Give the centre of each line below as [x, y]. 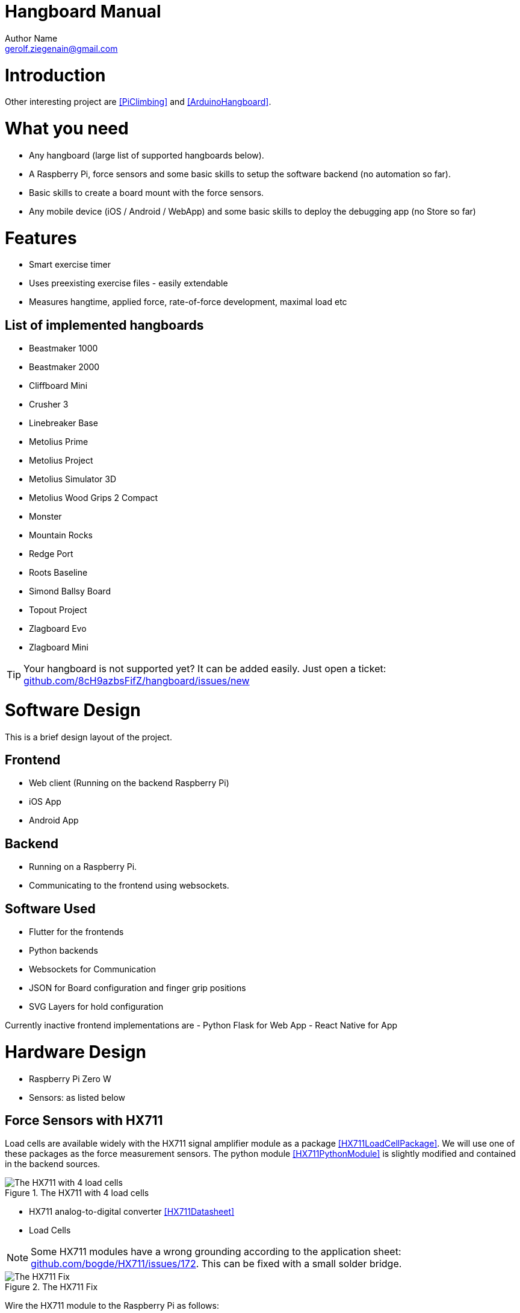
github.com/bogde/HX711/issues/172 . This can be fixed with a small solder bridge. [216, 1264]
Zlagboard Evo [58, 629]
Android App [54, 820]
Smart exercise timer [70, 265]
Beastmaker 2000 [64, 367]
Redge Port [51, 554]
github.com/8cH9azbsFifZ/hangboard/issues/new [137, 681]
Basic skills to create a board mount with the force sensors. [147, 192]
